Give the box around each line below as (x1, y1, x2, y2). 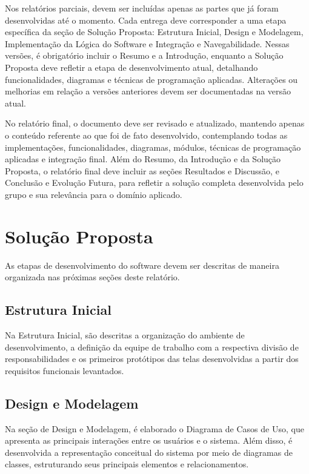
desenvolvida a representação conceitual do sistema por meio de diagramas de (5, 446, 293, 458)
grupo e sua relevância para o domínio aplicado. (5, 188, 182, 200)
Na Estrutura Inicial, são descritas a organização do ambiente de (5, 329, 245, 341)
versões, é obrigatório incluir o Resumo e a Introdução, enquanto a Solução (5, 49, 284, 62)
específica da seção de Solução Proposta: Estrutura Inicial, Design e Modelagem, (5, 25, 304, 38)
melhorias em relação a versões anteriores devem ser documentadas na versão (5, 85, 291, 97)
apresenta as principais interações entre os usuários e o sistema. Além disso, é (5, 434, 293, 447)
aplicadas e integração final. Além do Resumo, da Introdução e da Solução (5, 153, 281, 165)
